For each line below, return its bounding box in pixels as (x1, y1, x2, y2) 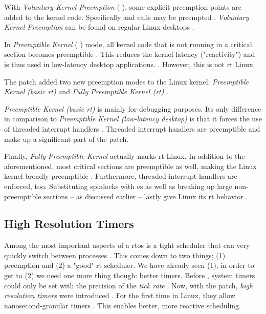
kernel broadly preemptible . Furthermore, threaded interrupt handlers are (4, 171, 237, 181)
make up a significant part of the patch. (4, 133, 129, 144)
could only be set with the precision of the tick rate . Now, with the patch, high (4, 280, 253, 290)
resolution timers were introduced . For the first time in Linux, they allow (4, 290, 235, 301)
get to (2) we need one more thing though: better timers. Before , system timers (4, 270, 255, 281)
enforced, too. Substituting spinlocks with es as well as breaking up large (4, 180, 232, 191)
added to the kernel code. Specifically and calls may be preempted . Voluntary (4, 11, 249, 22)
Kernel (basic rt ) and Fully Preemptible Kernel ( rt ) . (4, 86, 169, 97)
